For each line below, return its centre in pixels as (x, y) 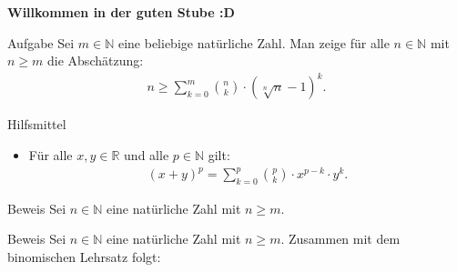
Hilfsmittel (37, 124)
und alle (147, 154)
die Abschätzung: (96, 60)
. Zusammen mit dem (340, 239)
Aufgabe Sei (41, 42)
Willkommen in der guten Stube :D (121, 12)
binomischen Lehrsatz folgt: (84, 257)
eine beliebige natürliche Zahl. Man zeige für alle (254, 42)
